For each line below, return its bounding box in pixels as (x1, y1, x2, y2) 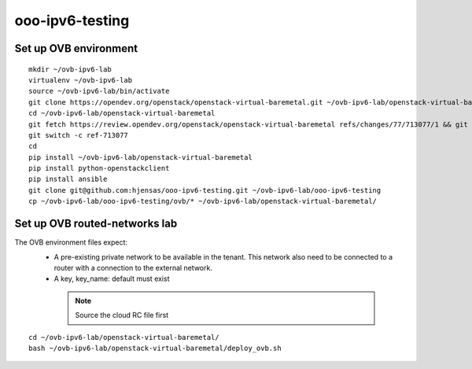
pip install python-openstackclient (28, 164, 170, 173)
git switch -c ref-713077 (28, 131, 129, 139)
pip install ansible (28, 175, 108, 184)
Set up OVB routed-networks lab (14, 217, 178, 231)
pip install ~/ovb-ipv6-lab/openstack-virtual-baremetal (28, 153, 253, 161)
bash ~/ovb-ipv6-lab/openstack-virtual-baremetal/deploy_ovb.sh (28, 343, 282, 352)
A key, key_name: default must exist (53, 274, 170, 283)
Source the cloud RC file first (75, 311, 169, 320)
